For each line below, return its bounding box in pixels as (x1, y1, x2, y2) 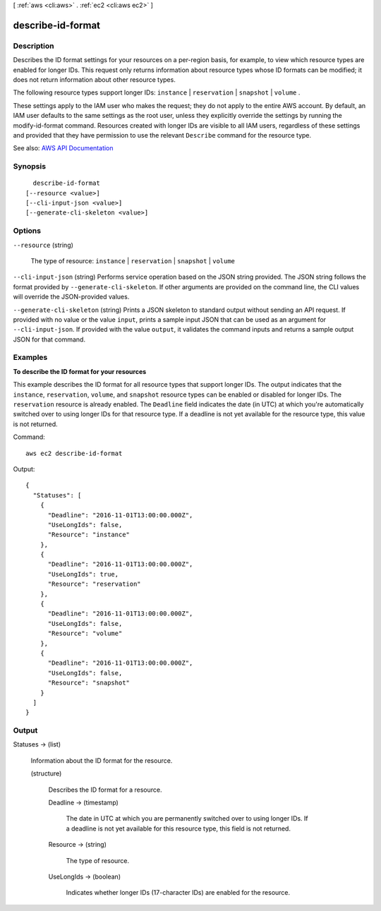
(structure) (30, 769, 62, 778)
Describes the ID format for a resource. (48, 785, 162, 794)
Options (13, 226, 42, 236)
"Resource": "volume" (47, 629, 123, 638)
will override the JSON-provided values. (13, 293, 130, 301)
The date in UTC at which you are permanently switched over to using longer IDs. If (66, 814, 308, 823)
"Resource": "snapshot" (47, 679, 131, 687)
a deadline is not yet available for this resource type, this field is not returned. (66, 824, 291, 833)
